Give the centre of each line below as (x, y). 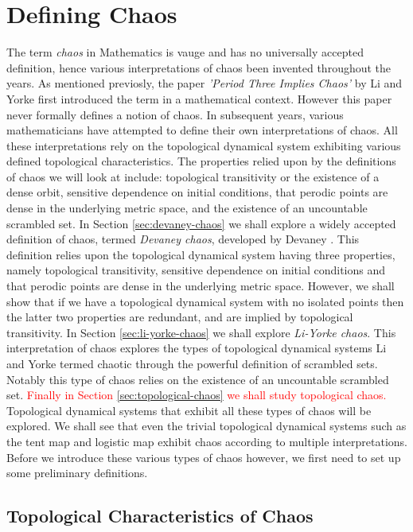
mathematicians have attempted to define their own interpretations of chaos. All (202, 130)
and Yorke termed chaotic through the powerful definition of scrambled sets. (192, 363)
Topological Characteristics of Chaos (160, 516)
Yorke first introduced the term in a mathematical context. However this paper (199, 98)
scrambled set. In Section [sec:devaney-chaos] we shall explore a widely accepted (201, 223)
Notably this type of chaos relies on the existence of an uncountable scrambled (198, 379)
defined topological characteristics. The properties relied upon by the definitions (201, 161)
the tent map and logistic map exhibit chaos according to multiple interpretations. (207, 441)
